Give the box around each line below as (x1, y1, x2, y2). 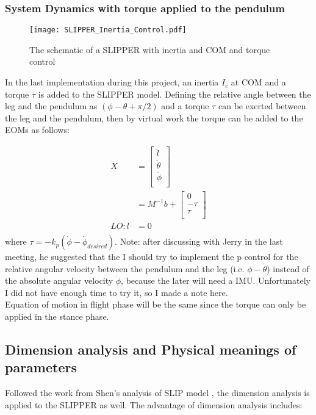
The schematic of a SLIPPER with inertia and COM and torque (29, 43, 270, 56)
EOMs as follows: (5, 123, 70, 136)
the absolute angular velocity (5, 274, 113, 287)
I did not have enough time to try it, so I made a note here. (5, 286, 228, 298)
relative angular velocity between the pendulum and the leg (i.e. (5, 262, 245, 275)
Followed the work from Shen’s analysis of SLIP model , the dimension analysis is (5, 386, 310, 399)
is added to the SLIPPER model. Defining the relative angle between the (38, 87, 311, 100)
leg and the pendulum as (5, 99, 98, 112)
